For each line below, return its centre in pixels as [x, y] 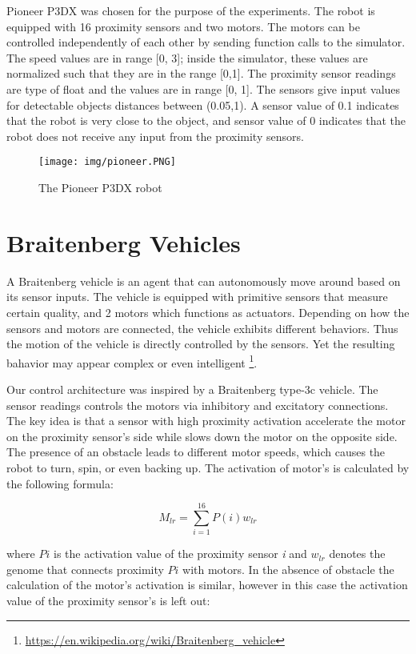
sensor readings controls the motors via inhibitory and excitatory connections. [198, 405]
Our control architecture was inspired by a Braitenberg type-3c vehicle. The [192, 389]
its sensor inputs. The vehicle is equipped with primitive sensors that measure [197, 297]
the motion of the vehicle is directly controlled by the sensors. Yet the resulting [201, 344]
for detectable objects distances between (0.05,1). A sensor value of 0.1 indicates [203, 104]
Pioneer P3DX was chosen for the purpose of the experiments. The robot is [191, 10]
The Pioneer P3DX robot [100, 187]
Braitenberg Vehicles [124, 242]
